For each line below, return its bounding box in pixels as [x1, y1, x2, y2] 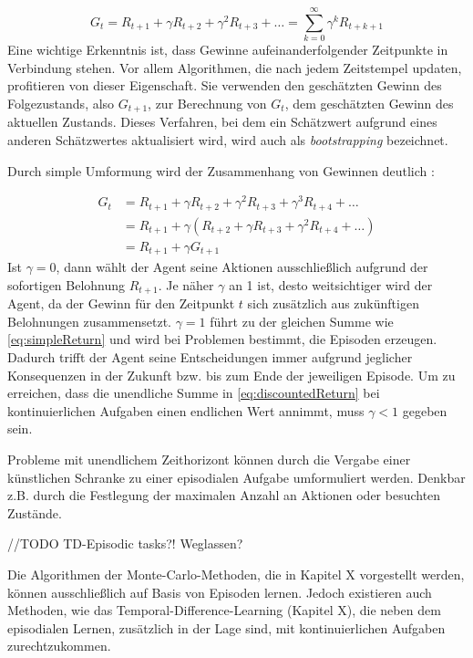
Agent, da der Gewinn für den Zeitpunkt [7, 294, 235, 313]
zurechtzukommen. [7, 636, 111, 655]
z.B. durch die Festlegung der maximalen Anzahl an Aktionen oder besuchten [7, 486, 441, 505]
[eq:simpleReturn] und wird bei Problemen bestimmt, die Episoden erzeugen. [7, 329, 437, 349]
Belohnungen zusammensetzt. [7, 311, 171, 330]
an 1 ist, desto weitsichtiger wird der [229, 275, 433, 294]
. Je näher [158, 275, 214, 294]
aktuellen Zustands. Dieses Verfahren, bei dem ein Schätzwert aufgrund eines [7, 112, 437, 131]
